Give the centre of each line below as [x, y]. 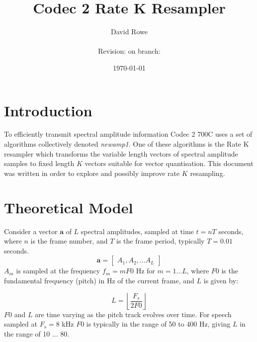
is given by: [221, 280]
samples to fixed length [39, 163]
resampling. [208, 173]
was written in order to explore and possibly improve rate [92, 173]
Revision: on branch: [129, 51]
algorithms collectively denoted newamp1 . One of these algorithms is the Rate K [127, 144]
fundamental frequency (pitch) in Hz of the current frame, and [99, 280]
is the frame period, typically [161, 241]
